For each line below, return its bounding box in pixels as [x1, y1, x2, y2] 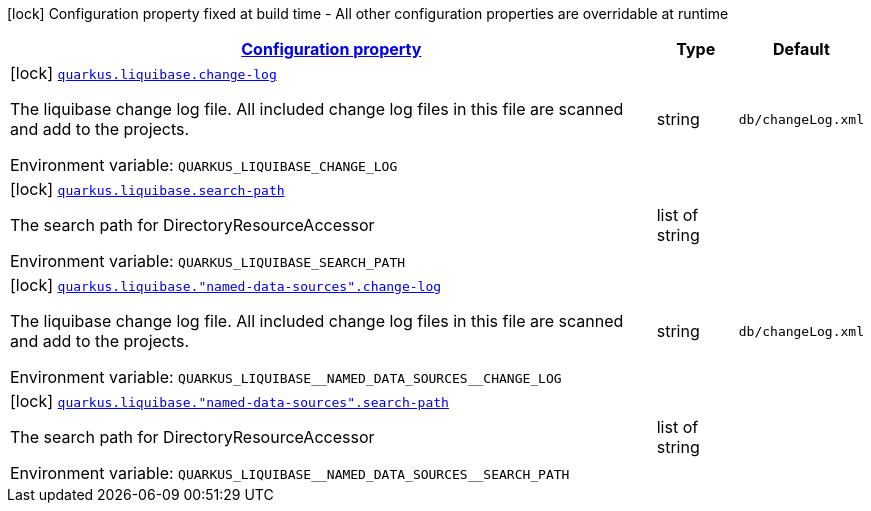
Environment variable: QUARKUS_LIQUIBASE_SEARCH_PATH [10, 251, 406, 271]
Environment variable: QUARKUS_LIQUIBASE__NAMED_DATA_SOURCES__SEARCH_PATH [10, 463, 570, 483]
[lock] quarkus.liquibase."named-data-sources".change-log [10, 275, 442, 295]
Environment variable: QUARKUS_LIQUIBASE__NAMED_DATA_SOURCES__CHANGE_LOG [10, 367, 562, 387]
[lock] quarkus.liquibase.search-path [10, 179, 285, 199]
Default [772, 39, 830, 59]
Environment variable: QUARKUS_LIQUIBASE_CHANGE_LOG [10, 155, 398, 175]
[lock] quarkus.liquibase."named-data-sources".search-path [10, 391, 449, 411]
